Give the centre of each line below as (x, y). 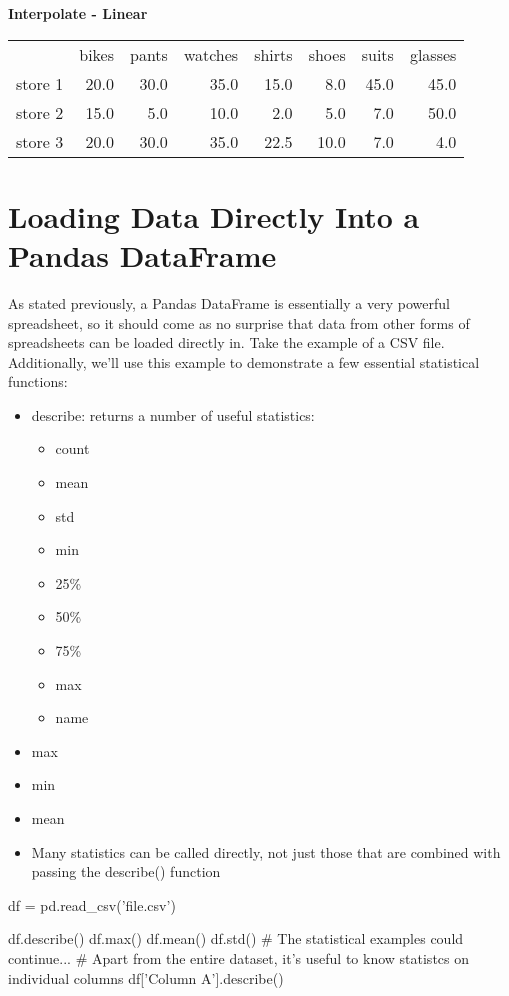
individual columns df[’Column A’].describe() (146, 977)
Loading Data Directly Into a (214, 215)
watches (211, 54)
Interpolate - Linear (78, 13)
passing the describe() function (126, 871)
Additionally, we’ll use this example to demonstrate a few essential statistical (244, 361)
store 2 (40, 112)
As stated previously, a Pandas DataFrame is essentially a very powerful (229, 302)
